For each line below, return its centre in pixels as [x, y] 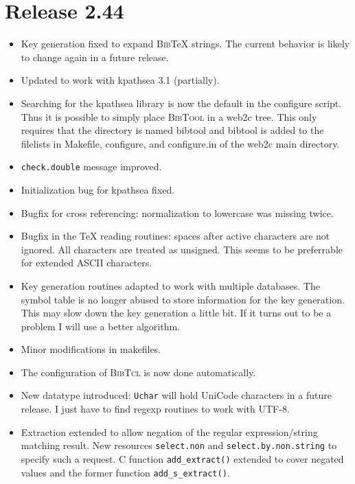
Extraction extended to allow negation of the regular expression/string [169, 431]
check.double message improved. [91, 166]
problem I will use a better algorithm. [100, 326]
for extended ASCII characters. [87, 263]
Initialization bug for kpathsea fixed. [98, 189]
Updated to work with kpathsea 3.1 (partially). [120, 80]
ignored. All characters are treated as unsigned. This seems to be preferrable [182, 249]
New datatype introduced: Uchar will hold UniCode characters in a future [176, 395]
